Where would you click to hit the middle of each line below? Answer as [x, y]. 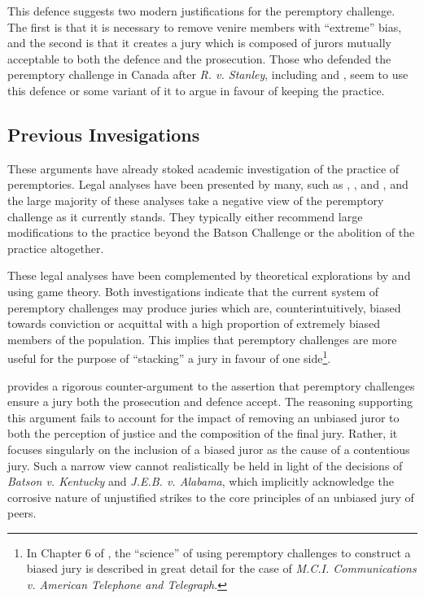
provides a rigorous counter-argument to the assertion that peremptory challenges [211, 385]
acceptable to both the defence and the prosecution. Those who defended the [199, 58]
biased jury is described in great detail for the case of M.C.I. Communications [221, 568]
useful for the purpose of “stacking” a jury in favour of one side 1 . [169, 357]
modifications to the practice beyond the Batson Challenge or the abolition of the [211, 232]
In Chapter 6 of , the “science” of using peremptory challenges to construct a [219, 552]
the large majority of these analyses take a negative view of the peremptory [196, 200]
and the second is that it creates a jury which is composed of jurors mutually [199, 43]
